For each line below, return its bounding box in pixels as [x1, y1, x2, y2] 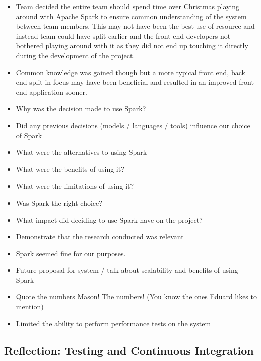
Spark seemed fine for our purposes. [16, 248, 126, 258]
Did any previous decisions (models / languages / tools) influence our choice [16, 120, 250, 130]
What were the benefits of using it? [16, 163, 124, 174]
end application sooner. [16, 86, 87, 97]
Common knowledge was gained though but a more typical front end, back [16, 67, 245, 77]
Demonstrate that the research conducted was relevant [16, 231, 184, 242]
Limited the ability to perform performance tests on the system [16, 318, 211, 328]
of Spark [16, 130, 42, 140]
